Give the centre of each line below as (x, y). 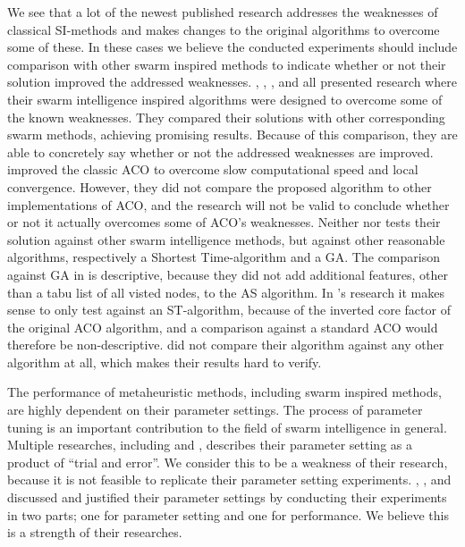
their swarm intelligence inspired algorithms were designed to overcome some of (225, 99)
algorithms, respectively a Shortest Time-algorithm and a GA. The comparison (224, 257)
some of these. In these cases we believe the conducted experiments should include (232, 47)
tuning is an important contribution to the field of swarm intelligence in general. (227, 427)
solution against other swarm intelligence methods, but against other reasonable (226, 239)
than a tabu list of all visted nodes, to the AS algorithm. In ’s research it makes (226, 292)
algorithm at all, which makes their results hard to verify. (165, 362)
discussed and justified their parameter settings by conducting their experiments (227, 497)
